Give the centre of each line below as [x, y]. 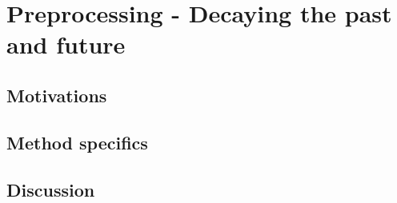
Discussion [51, 189]
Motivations [57, 95]
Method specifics [77, 142]
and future [66, 44]
